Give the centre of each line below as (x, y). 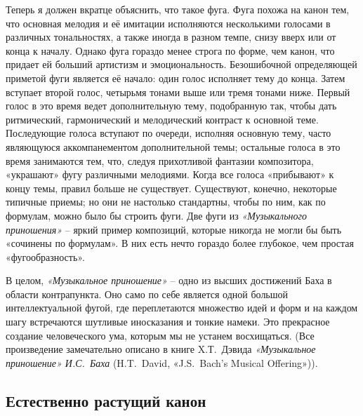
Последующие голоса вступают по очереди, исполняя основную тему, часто (169, 133)
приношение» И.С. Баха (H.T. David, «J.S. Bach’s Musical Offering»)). (162, 362)
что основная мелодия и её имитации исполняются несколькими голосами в (168, 23)
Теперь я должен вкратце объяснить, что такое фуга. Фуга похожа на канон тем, (178, 9)
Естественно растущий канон (106, 400)
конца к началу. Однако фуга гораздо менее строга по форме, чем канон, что (170, 50)
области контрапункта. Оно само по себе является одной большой (147, 294)
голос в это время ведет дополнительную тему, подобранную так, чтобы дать (171, 106)
